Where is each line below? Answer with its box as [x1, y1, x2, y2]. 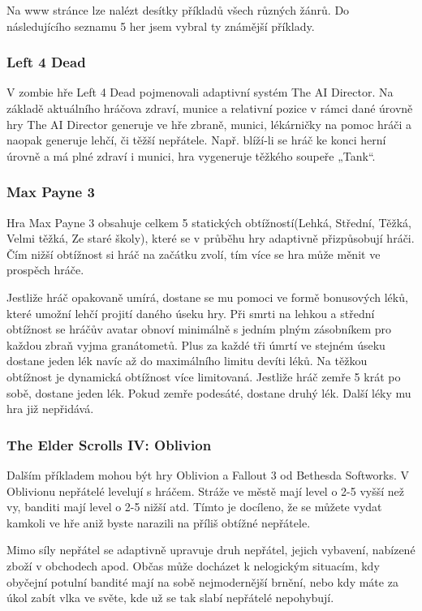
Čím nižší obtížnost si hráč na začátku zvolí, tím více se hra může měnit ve [6, 245, 381, 262]
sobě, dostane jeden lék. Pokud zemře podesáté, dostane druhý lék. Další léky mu [6, 384, 411, 401]
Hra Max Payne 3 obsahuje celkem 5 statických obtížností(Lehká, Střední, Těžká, [6, 213, 411, 230]
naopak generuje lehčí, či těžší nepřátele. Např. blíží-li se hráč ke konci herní [6, 131, 386, 148]
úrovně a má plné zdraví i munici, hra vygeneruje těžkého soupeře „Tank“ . [6, 147, 376, 164]
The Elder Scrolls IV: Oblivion [6, 434, 212, 454]
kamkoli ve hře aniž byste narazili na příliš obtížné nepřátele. [6, 514, 311, 531]
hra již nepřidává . [6, 400, 94, 417]
